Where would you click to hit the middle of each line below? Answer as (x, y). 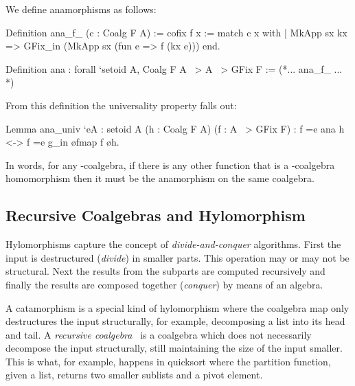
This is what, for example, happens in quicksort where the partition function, (168, 361)
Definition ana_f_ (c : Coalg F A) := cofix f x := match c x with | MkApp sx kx (176, 32)
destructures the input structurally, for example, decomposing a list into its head (175, 321)
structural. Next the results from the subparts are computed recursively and (165, 271)
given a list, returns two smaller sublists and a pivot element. (134, 375)
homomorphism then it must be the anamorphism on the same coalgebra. (160, 178)
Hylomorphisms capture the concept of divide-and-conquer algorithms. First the (173, 244)
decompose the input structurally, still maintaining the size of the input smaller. (174, 348)
